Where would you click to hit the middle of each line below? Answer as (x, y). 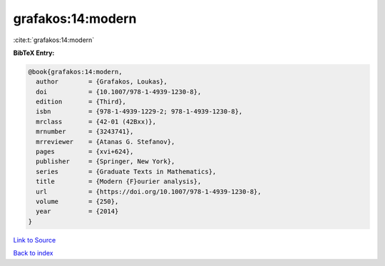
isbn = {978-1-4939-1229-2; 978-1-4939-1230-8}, (139, 112)
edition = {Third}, (81, 102)
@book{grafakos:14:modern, (75, 72)
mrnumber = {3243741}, (85, 132)
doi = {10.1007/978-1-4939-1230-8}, (119, 92)
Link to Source (35, 240)
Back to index (33, 253)
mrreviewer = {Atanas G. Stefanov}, (106, 142)
